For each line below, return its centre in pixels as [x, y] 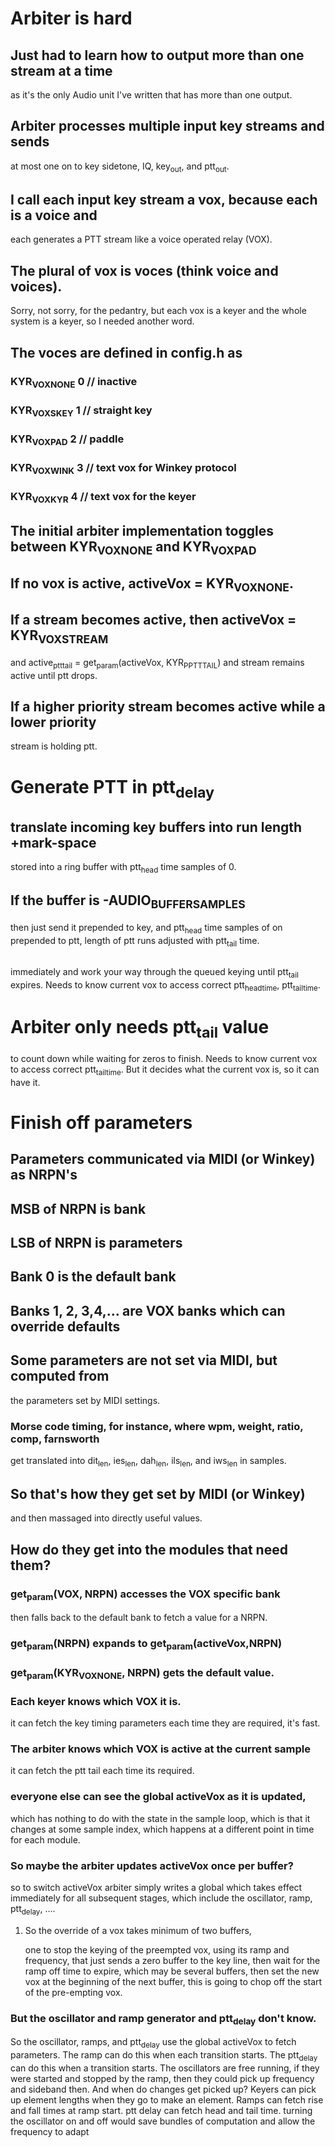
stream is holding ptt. [54, 746]
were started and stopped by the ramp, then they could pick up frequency [162, 2078]
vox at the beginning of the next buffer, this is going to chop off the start [173, 1981]
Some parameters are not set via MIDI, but [144, 1360]
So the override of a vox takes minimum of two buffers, [138, 1930]
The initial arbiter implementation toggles [142, 530]
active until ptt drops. [54, 675]
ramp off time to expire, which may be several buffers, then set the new [172, 1971]
